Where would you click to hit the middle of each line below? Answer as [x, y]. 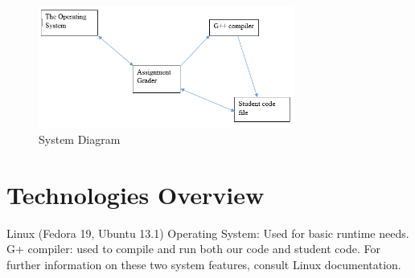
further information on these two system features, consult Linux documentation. [204, 265]
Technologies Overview [136, 194]
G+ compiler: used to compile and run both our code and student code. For [193, 249]
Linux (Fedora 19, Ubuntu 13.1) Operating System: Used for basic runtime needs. [208, 233]
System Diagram [80, 139]
